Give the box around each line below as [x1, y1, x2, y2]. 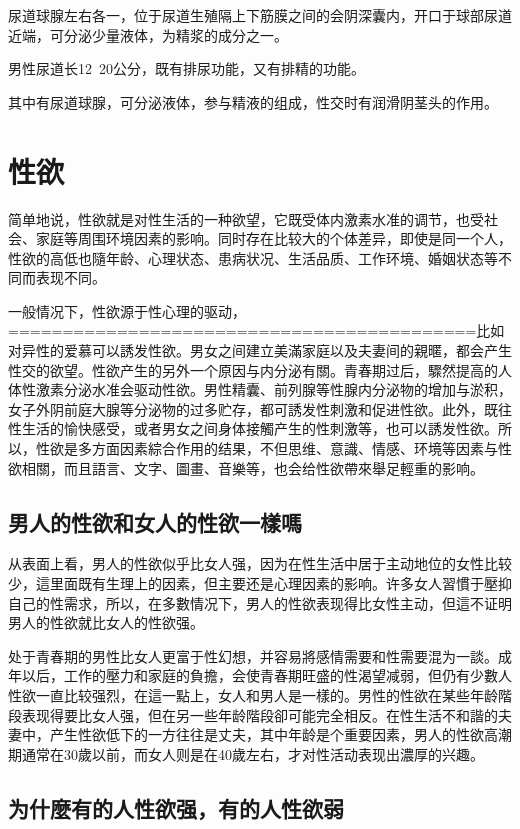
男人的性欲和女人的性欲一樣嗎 [8, 506, 302, 537]
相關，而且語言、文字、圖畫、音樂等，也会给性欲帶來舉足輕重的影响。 [21, 457, 484, 478]
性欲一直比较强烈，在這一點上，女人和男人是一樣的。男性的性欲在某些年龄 [8, 684, 498, 705]
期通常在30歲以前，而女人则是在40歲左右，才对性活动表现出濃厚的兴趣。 [8, 743, 484, 764]
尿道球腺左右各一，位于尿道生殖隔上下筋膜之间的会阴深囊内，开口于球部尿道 [8, 5, 512, 25]
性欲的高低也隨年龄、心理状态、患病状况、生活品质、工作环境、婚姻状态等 [8, 247, 498, 268]
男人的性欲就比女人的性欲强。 [8, 612, 204, 633]
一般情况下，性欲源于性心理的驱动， [8, 300, 246, 321]
